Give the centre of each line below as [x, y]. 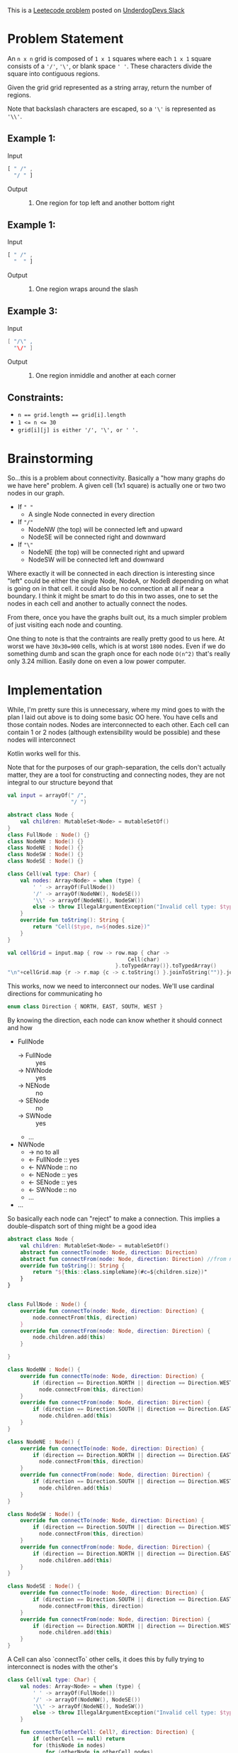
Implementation [55, 690]
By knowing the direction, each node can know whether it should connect [115, 1020]
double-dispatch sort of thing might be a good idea [82, 1226]
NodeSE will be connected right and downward [97, 537]
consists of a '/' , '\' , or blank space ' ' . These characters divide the [110, 66]
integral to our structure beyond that [60, 782]
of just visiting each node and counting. [65, 625]
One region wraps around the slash [86, 289]
